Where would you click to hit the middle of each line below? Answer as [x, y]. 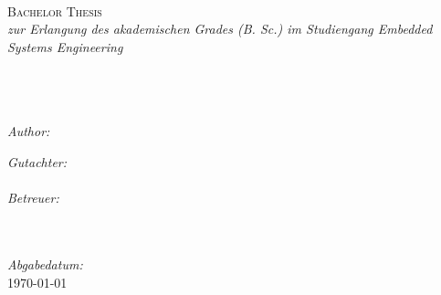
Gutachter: [37, 161]
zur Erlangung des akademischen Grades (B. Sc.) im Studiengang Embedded [220, 29]
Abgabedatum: [45, 263]
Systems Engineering [65, 46]
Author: [29, 131]
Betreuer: [33, 198]
